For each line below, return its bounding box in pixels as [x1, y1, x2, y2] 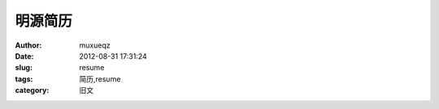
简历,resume [79, 73, 121, 84]
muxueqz [79, 40, 111, 50]
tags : [15, 73, 33, 84]
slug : [15, 63, 33, 73]
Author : [15, 40, 42, 50]
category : [15, 86, 50, 95]
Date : [15, 51, 34, 61]
